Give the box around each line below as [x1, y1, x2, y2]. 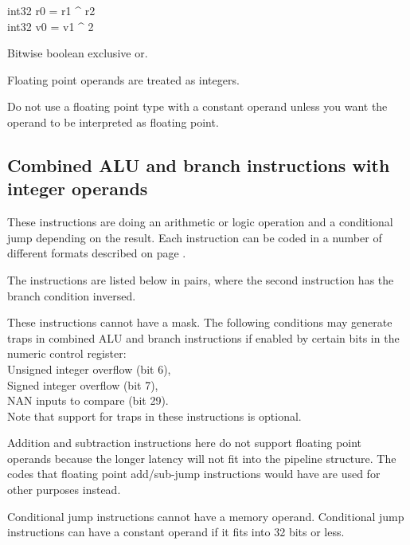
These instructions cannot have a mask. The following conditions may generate [7, 314, 392, 331]
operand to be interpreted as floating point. [7, 113, 219, 130]
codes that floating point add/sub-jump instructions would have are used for [7, 465, 381, 482]
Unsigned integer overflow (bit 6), [7, 360, 171, 377]
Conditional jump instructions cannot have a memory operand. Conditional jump [7, 508, 404, 524]
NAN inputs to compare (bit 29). [7, 392, 169, 409]
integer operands [7, 176, 148, 201]
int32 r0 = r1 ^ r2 [7, 2, 96, 18]
